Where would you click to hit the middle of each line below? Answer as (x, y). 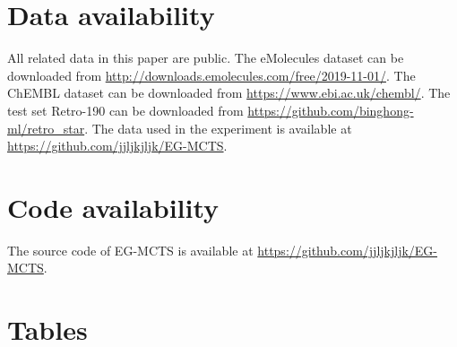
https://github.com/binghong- (331, 110)
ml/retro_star (46, 128)
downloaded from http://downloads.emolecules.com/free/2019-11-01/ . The (211, 75)
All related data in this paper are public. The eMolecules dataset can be (206, 58)
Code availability (113, 207)
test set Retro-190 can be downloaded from (125, 110)
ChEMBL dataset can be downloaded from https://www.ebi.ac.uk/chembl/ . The (229, 93)
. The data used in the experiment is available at (218, 128)
